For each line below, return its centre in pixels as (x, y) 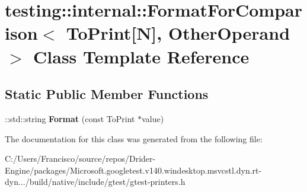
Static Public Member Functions (107, 94)
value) (153, 118)
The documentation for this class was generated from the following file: (134, 138)
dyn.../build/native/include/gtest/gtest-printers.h (95, 182)
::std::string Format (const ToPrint (70, 118)
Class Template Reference (141, 56)
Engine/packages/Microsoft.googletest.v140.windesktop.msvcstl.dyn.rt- (133, 170)
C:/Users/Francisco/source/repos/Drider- (80, 159)
